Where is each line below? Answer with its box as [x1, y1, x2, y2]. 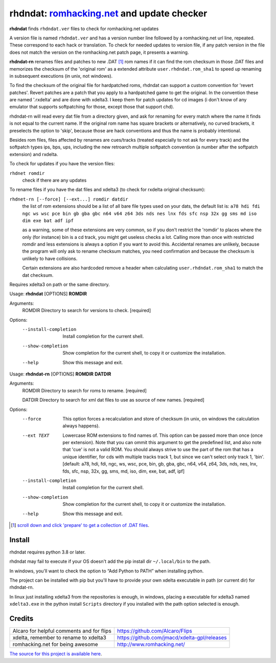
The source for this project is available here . [9, 651, 102, 657]
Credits [9, 614, 34, 623]
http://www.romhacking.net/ [117, 641, 185, 648]
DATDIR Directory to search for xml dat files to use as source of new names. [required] [22, 397, 204, 403]
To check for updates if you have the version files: [9, 161, 115, 167]
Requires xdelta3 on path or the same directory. [9, 281, 110, 288]
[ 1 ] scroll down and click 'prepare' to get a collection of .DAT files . [11, 522, 149, 528]
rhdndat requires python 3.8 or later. [9, 549, 86, 555]
